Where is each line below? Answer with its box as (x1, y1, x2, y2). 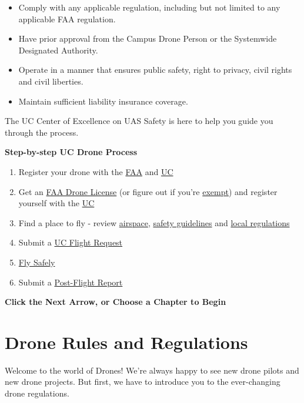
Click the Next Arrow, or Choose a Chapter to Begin (5, 295, 226, 308)
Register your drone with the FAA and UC (18, 165, 173, 177)
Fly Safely (18, 256, 55, 268)
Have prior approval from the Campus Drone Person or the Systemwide (18, 32, 277, 45)
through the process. (5, 126, 79, 138)
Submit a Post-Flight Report (18, 276, 123, 288)
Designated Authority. (18, 43, 98, 56)
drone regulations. (5, 387, 69, 399)
